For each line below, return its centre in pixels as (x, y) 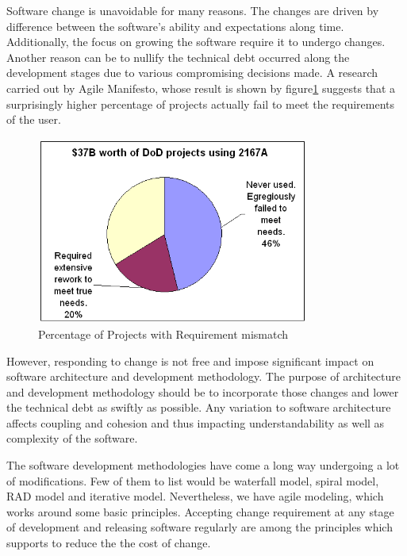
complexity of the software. (72, 438)
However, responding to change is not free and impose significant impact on (190, 360)
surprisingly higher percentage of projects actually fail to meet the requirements (201, 104)
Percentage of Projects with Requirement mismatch (163, 334)
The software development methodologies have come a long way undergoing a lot (203, 465)
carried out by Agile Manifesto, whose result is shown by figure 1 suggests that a (201, 88)
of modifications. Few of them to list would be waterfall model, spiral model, (193, 480)
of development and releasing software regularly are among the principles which (200, 527)
